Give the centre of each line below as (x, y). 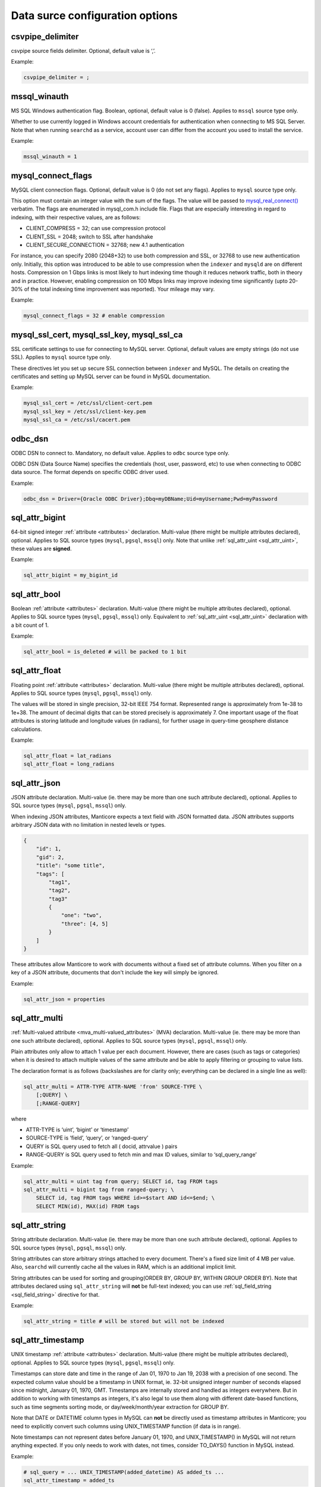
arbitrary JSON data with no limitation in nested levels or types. (88, 824)
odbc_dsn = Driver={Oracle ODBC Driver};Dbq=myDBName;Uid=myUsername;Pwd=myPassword (150, 499)
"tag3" (58, 899)
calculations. (26, 729)
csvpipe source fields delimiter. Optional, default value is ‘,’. (83, 51)
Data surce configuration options (94, 15)
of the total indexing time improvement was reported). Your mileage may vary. (119, 289)
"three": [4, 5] (85, 924)
